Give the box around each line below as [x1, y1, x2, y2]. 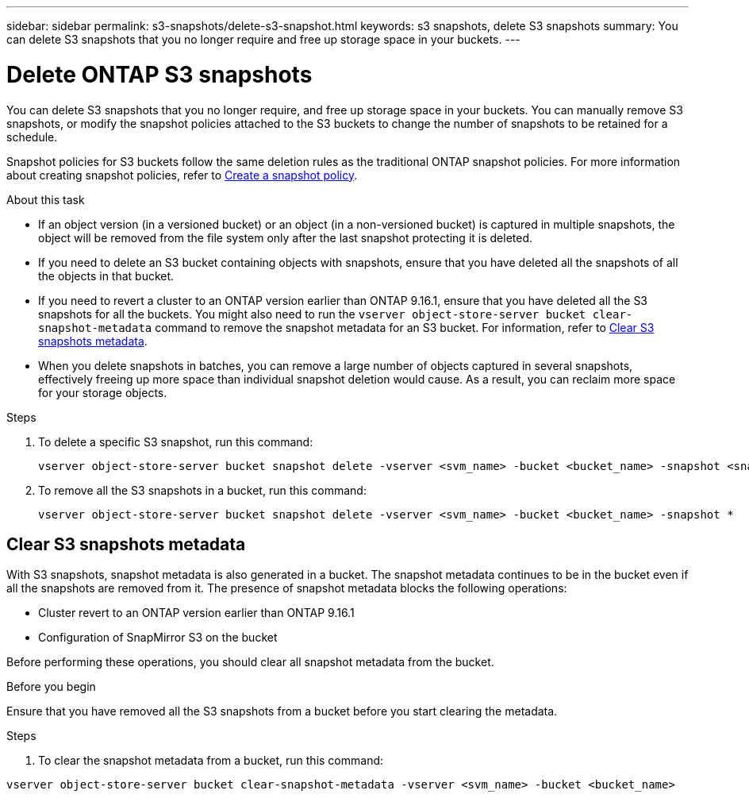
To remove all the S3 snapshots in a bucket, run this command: [38, 483, 367, 497]
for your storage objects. [38, 385, 167, 399]
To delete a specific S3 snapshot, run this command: [38, 434, 313, 449]
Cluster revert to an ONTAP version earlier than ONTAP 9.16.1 [38, 606, 355, 620]
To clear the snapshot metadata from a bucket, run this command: [38, 754, 384, 768]
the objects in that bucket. [38, 268, 175, 283]
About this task [6, 192, 85, 206]
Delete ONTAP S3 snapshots [6, 60, 313, 88]
